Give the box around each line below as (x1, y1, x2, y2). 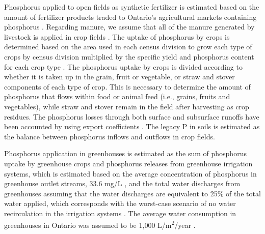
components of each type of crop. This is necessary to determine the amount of (4, 81, 251, 92)
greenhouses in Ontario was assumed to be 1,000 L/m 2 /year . (4, 218, 196, 230)
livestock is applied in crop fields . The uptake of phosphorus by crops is (4, 31, 230, 42)
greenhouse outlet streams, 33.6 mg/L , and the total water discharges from (4, 178, 241, 189)
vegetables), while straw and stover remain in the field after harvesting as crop (4, 101, 249, 111)
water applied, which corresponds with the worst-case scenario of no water (4, 198, 236, 209)
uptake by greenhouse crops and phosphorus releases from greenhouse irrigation (4, 158, 253, 168)
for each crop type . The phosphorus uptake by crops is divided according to (4, 61, 243, 72)
